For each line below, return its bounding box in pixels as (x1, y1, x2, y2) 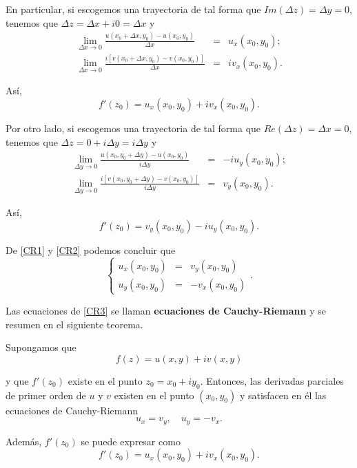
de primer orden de (6, 387, 86, 402)
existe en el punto (68, 373, 143, 387)
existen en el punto (114, 387, 194, 402)
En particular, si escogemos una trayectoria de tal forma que (6, 2, 261, 16)
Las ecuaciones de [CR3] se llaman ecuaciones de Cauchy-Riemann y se (6, 303, 326, 317)
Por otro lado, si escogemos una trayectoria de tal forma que (6, 120, 261, 135)
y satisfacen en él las (239, 387, 327, 402)
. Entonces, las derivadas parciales (200, 373, 344, 387)
